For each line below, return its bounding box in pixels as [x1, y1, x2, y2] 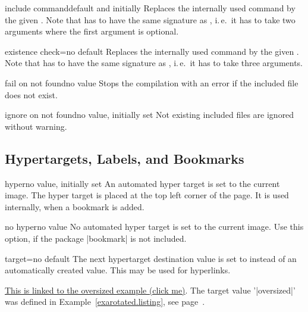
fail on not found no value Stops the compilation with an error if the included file [5, 76, 298, 89]
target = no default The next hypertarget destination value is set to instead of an [5, 252, 297, 264]
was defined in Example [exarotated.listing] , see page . [5, 295, 205, 308]
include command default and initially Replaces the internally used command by [5, 2, 296, 14]
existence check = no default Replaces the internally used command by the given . [5, 45, 299, 57]
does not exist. [5, 88, 58, 101]
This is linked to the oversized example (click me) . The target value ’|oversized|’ [5, 283, 296, 296]
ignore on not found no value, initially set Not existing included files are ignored [5, 108, 294, 121]
